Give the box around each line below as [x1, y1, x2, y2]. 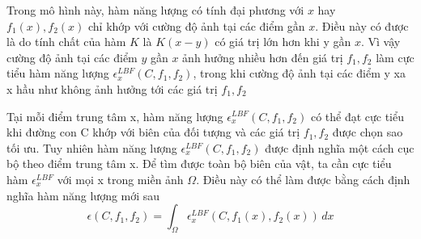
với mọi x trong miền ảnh [57, 170, 184, 187]
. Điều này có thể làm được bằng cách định [196, 170, 410, 187]
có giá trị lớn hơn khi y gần [215, 33, 351, 50]
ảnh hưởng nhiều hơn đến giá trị [182, 48, 343, 65]
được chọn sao [332, 124, 403, 140]
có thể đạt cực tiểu [310, 107, 405, 124]
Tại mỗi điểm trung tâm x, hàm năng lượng [6, 107, 223, 124]
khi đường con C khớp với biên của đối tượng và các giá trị [6, 124, 300, 140]
